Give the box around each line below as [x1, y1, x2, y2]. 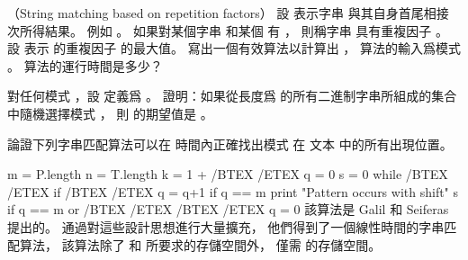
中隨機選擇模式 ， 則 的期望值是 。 [7, 103, 213, 122]
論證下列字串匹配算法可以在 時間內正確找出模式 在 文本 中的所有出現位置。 [7, 134, 453, 153]
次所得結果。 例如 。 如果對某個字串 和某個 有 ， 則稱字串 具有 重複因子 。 [7, 21, 448, 40]
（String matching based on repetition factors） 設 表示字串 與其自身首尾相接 [7, 4, 449, 22]
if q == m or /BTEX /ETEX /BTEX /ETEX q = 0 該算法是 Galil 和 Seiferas [7, 200, 449, 219]
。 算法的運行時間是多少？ [7, 56, 163, 75]
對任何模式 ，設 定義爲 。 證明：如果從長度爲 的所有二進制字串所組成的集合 [7, 86, 457, 105]
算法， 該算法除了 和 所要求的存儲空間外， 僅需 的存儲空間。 [19, 235, 382, 254]
